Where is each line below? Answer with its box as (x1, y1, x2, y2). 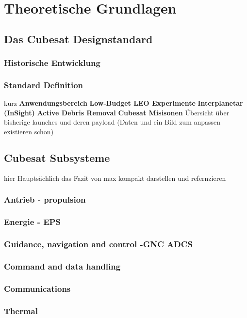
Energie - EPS (4, 216, 61, 228)
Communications (4, 282, 71, 294)
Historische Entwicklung (4, 57, 100, 69)
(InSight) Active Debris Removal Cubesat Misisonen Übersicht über (4, 107, 230, 117)
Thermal (4, 304, 38, 317)
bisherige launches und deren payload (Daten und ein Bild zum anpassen (4, 117, 221, 127)
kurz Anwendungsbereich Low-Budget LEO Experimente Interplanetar (4, 98, 243, 108)
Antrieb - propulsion (4, 193, 86, 206)
